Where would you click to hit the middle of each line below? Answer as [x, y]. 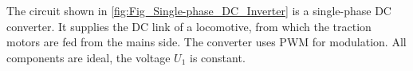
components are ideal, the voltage [88, 57]
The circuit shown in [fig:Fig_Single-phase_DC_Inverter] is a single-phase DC [199, 10]
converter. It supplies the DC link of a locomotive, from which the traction [189, 26]
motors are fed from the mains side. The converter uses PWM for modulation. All [206, 42]
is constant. [218, 57]
